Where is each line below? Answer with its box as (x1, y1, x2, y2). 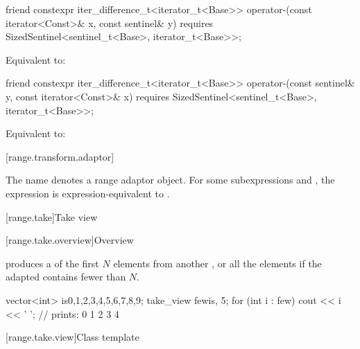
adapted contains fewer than (6, 269, 126, 284)
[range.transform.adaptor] (6, 149, 114, 163)
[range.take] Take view (6, 209, 98, 224)
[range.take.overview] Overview (6, 233, 134, 247)
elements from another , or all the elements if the (113, 256, 322, 270)
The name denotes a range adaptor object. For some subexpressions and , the (6, 172, 335, 187)
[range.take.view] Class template (6, 330, 139, 344)
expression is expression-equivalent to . (6, 186, 170, 200)
